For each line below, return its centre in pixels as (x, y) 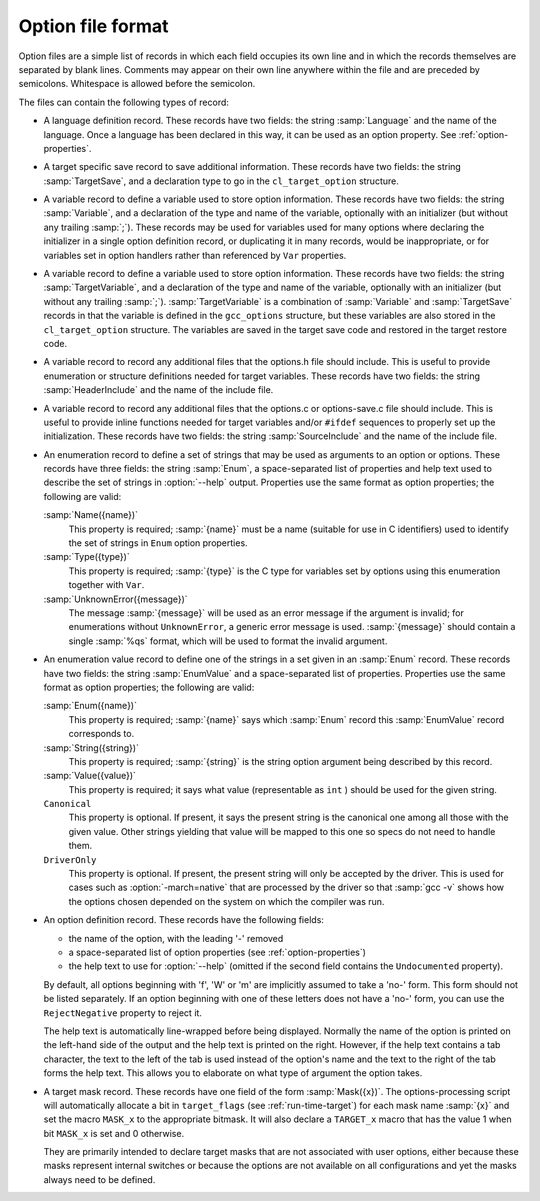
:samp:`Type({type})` (86, 557)
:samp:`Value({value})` (90, 776)
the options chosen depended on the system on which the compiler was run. (226, 901)
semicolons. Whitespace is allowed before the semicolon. (137, 84)
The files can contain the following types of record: (124, 102)
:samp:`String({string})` (91, 747)
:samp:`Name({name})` (91, 515)
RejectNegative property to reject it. (122, 1012)
